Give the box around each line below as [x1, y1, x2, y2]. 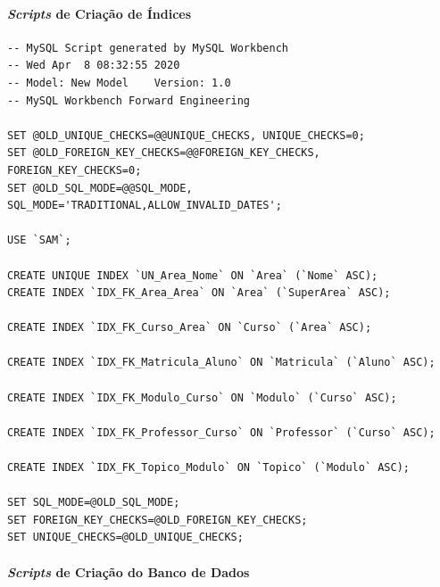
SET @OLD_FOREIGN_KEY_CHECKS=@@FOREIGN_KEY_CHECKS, [7, 146, 320, 160]
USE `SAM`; [7, 234, 71, 247]
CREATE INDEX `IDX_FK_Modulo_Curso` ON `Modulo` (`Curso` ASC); [7, 391, 397, 404]
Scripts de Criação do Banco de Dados [7, 562, 250, 581]
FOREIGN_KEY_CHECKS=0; [7, 163, 142, 177]
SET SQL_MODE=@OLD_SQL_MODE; [7, 496, 180, 509]
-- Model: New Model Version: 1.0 [7, 76, 231, 89]
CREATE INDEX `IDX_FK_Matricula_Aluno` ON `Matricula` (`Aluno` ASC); [7, 356, 436, 369]
